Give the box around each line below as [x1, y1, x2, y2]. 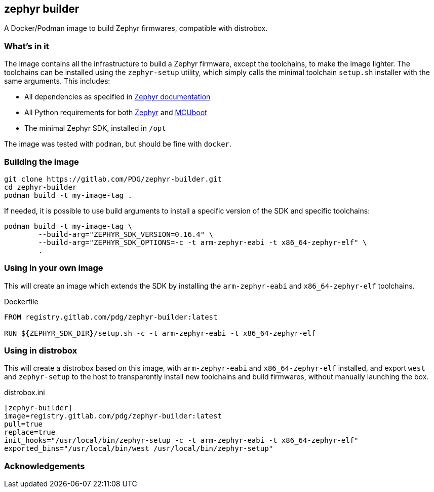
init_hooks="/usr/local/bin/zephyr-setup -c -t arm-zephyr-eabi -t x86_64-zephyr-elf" [4, 436, 359, 445]
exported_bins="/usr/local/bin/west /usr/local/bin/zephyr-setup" [4, 444, 273, 453]
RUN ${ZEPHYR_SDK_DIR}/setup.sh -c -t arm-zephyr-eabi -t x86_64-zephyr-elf [4, 329, 316, 337]
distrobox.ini [4, 388, 45, 397]
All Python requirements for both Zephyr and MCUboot [24, 108, 207, 117]
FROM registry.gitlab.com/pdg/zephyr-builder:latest [4, 312, 218, 321]
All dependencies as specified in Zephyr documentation [24, 92, 211, 101]
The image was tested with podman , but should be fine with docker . [4, 139, 232, 149]
